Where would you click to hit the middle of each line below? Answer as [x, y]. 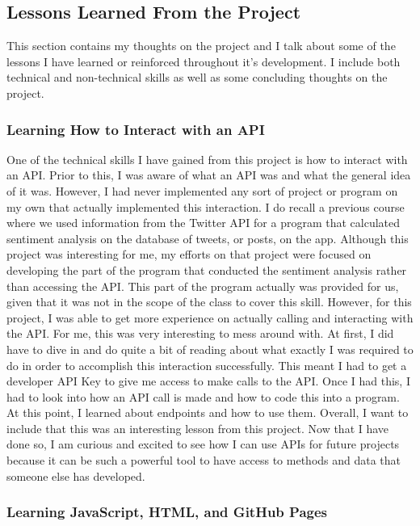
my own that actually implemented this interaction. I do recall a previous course [206, 206]
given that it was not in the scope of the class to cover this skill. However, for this [209, 302]
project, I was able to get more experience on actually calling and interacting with [210, 317]
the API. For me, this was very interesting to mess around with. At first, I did [200, 333]
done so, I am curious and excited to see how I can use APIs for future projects [203, 444]
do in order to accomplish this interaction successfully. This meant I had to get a [207, 365]
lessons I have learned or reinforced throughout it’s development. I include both [204, 61]
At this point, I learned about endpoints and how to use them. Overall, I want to [208, 412]
